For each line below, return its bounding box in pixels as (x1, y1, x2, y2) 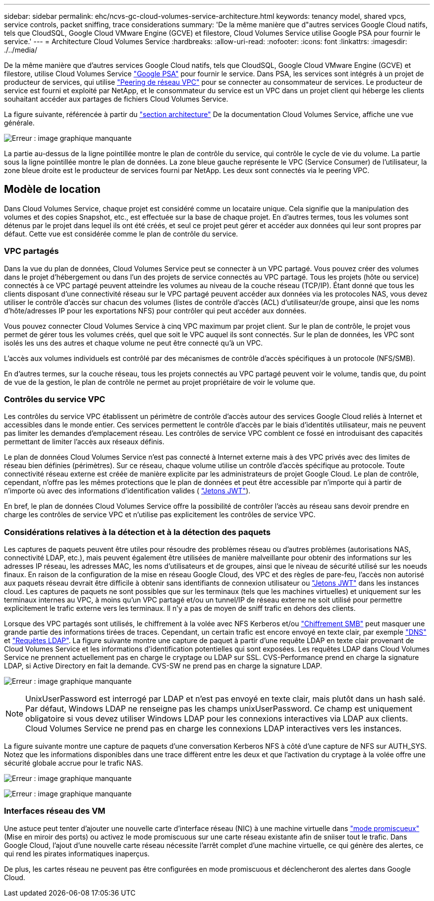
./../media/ (4, 46, 37, 54)
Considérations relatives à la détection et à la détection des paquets (4, 527, 271, 537)
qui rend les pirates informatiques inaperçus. (4, 849, 150, 858)
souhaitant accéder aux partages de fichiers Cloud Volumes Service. (4, 95, 228, 103)
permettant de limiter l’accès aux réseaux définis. (4, 437, 164, 446)
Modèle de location (4, 183, 101, 196)
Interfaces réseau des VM (4, 806, 106, 816)
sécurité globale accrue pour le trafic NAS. (4, 759, 143, 768)
